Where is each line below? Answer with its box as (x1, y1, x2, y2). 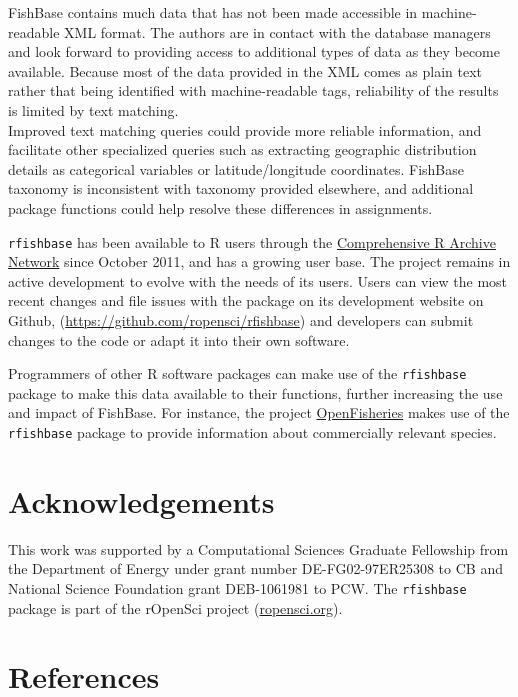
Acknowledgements (8, 480, 275, 521)
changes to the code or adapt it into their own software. (8, 329, 350, 350)
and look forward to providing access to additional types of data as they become (8, 41, 500, 62)
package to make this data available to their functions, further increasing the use (8, 382, 503, 403)
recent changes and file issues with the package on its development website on (8, 290, 484, 311)
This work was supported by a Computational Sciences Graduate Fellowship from (8, 538, 509, 559)
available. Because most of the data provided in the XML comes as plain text (8, 60, 482, 81)
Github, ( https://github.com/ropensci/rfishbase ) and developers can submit (8, 309, 474, 330)
